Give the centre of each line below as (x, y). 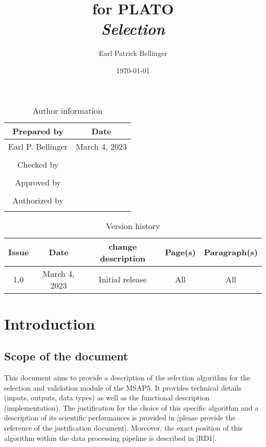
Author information (68, 110)
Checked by (38, 164)
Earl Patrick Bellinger (133, 53)
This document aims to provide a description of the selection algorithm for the (127, 378)
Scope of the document (66, 356)
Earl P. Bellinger (38, 146)
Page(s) (180, 252)
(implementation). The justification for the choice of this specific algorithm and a (131, 407)
